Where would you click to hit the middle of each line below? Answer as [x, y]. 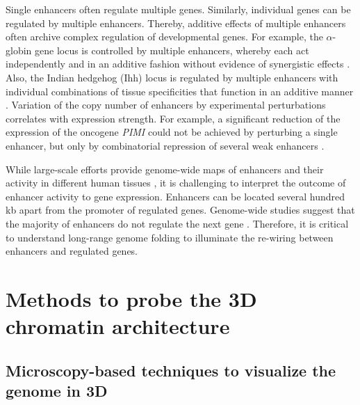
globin [19, 50]
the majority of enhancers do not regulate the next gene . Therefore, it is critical [177, 223]
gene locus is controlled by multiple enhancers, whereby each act [172, 50]
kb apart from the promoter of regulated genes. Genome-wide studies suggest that [180, 210]
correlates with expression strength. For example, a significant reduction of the [173, 118]
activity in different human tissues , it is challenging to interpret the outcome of [176, 183]
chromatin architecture [118, 326]
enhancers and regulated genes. [72, 251]
